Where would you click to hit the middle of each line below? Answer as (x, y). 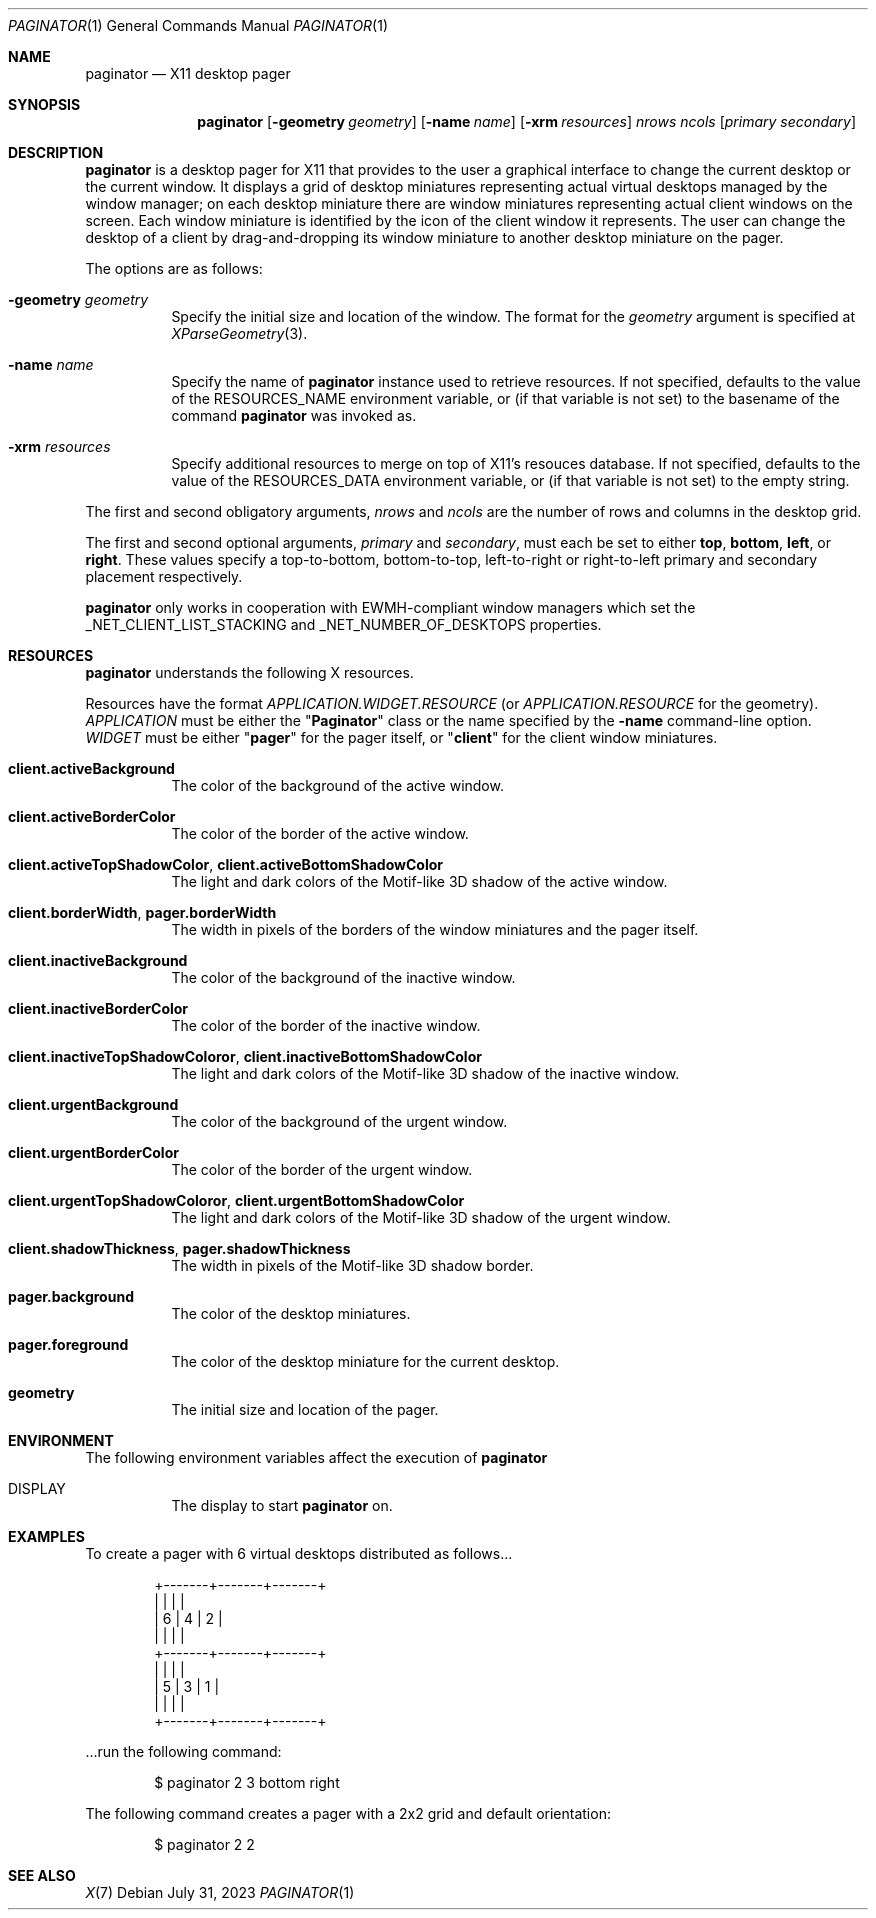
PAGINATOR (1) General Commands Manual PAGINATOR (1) (198, 25)
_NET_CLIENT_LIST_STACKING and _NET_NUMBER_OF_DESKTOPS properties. (343, 624)
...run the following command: (183, 1751)
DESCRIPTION (56, 152)
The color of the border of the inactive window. (326, 1025)
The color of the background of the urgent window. (339, 1121)
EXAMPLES (46, 1536)
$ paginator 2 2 (204, 1844)
